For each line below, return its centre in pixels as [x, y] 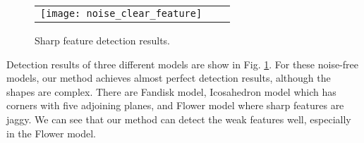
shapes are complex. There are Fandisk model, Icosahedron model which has [171, 91]
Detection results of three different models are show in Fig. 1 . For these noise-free [183, 64]
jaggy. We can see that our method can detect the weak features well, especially [179, 119]
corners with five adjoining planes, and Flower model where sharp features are [175, 105]
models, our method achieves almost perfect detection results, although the [169, 78]
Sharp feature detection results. [103, 40]
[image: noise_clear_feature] [121, 13]
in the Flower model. [51, 133]
